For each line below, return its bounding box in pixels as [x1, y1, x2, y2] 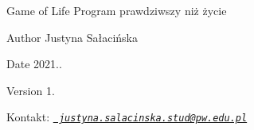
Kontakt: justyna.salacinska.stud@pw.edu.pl [6, 109, 248, 125]
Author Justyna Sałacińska [6, 29, 138, 45]
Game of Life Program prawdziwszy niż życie [6, 2, 227, 18]
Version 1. [6, 82, 55, 98]
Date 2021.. [6, 55, 62, 72]
